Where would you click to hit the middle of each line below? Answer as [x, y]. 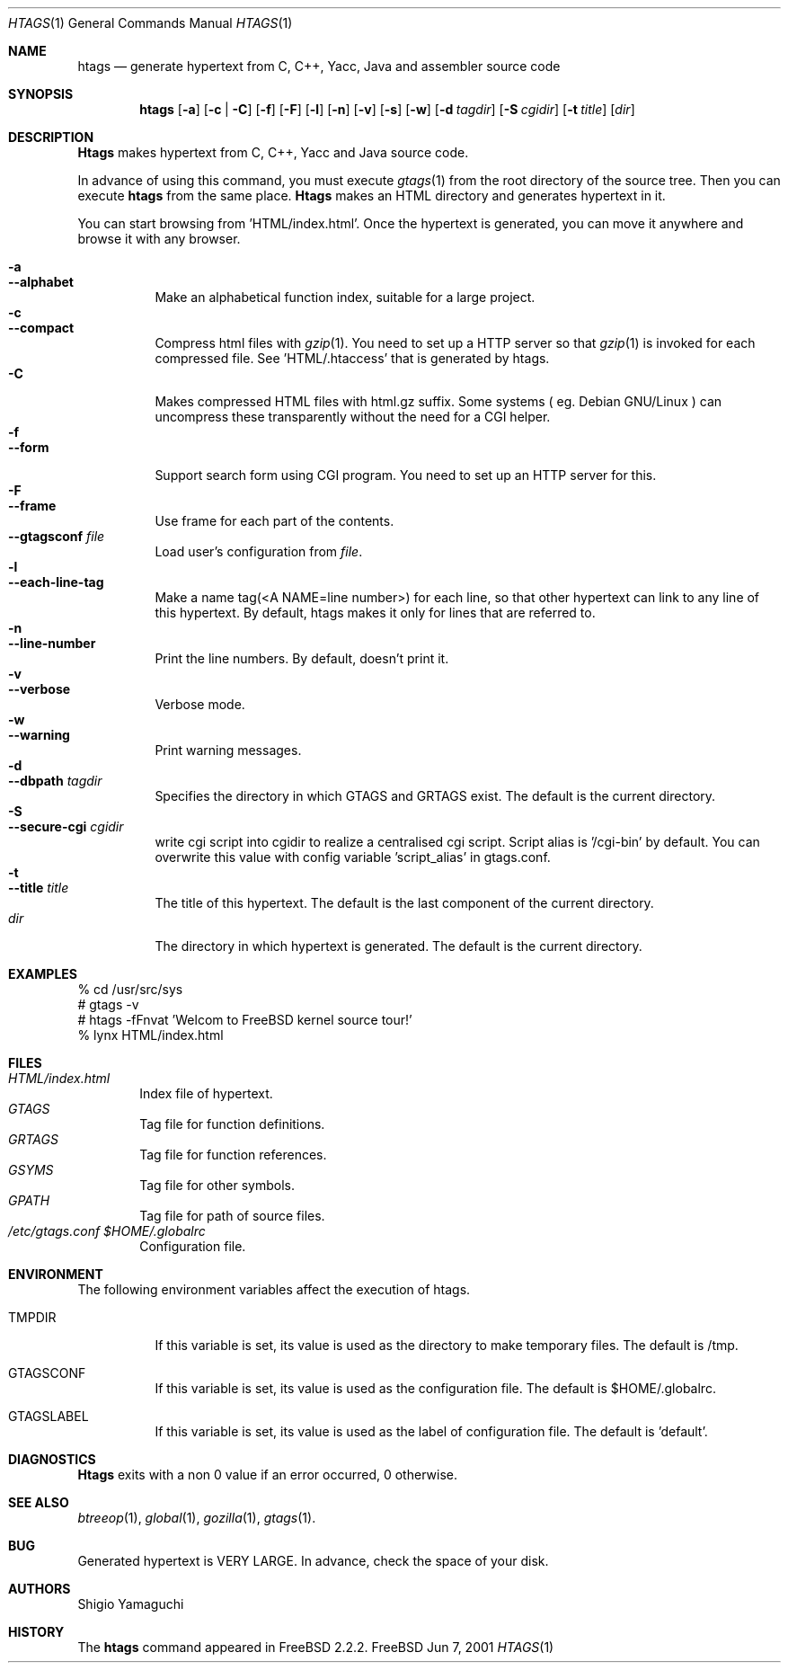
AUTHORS [40, 1589]
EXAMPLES [43, 974]
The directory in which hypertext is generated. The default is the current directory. [398, 946]
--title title [39, 888]
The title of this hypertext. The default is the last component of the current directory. [404, 903]
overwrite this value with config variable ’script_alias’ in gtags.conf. [353, 857]
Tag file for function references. [233, 1155]
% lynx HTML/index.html [151, 1035]
